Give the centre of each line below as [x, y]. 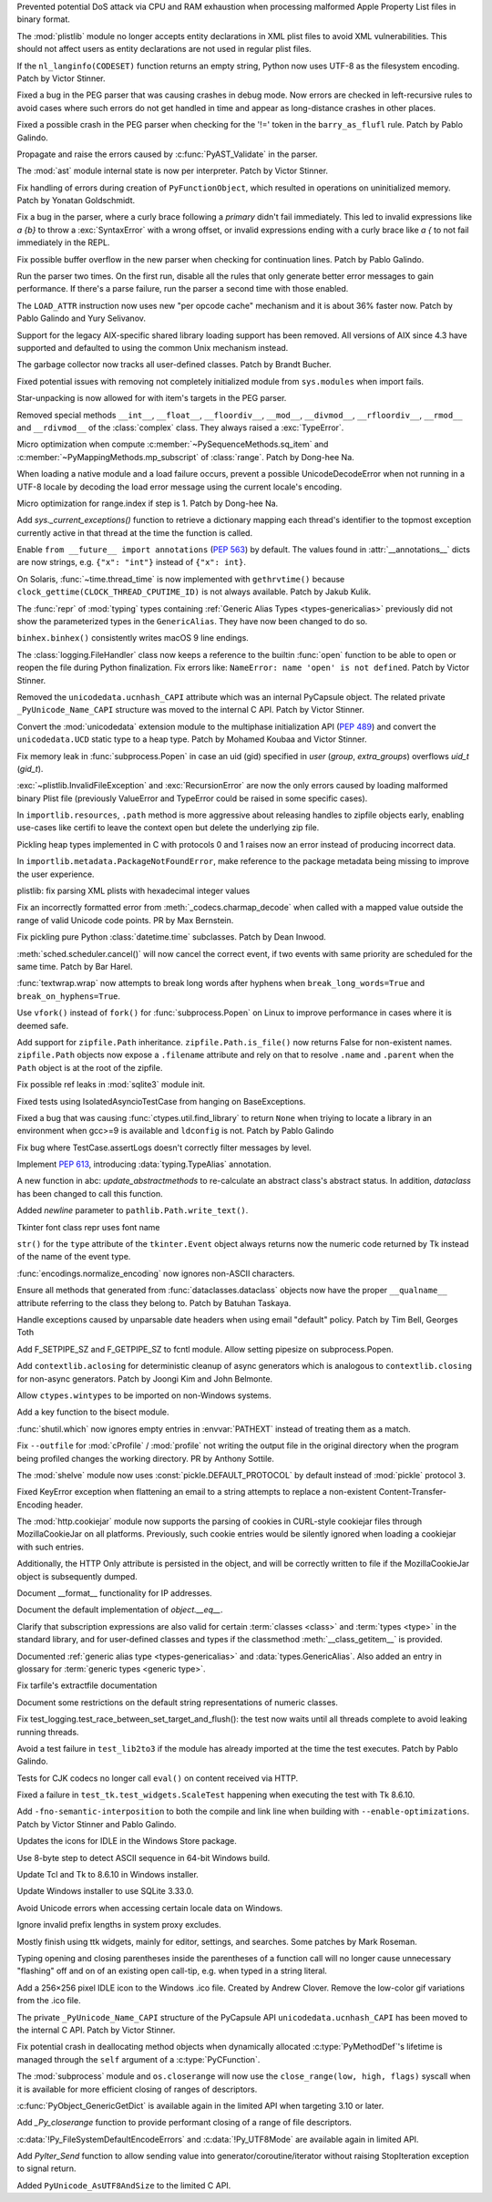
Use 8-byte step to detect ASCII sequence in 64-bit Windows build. [143, 1857]
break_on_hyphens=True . [69, 996]
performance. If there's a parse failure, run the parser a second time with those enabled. [183, 289]
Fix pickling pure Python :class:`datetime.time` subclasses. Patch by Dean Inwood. [172, 937]
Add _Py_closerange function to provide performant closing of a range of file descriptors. [184, 2123]
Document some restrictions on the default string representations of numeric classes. [178, 1702]
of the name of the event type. [74, 1257]
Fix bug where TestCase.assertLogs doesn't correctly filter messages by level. [164, 1147]
